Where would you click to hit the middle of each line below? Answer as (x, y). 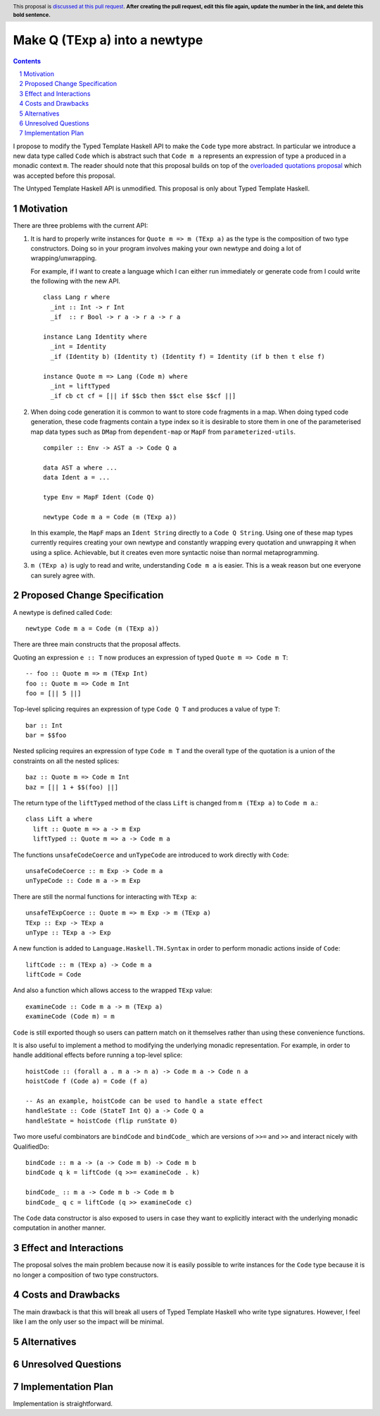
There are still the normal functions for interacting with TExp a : (105, 896)
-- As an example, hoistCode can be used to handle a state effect (144, 1101)
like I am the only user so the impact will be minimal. (89, 1322)
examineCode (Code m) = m (70, 1017)
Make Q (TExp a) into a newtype (108, 40)
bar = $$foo (46, 736)
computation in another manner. (59, 1228)
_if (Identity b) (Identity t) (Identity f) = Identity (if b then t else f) (188, 356)
